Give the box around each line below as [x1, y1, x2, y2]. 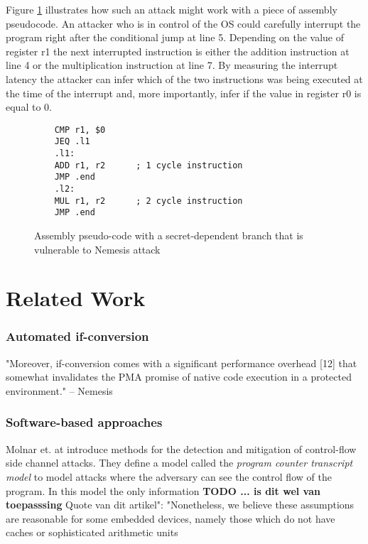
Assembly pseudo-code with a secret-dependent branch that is [34, 228, 303, 242]
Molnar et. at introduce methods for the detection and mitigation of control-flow [6, 441, 357, 456]
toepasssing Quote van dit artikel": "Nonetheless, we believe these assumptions [6, 497, 355, 512]
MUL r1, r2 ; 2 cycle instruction [54, 195, 243, 206]
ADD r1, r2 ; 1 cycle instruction [54, 160, 243, 170]
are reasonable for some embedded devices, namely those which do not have [6, 511, 335, 526]
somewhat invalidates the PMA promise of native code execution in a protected [6, 369, 352, 384]
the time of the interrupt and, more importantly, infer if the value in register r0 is [6, 85, 362, 100]
